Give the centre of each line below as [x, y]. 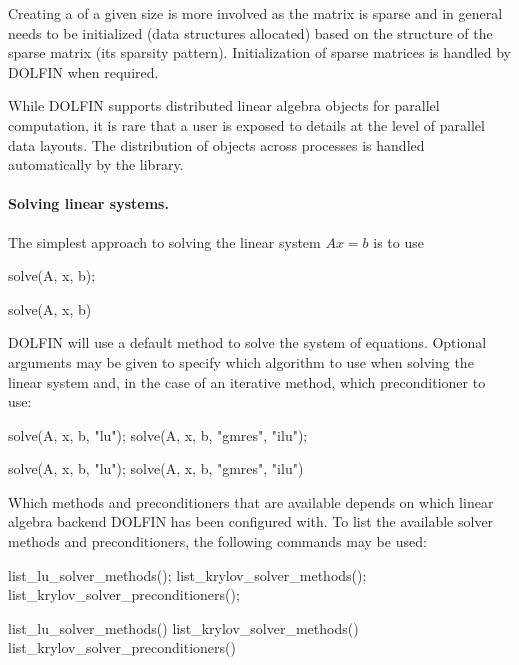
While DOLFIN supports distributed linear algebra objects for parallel [224, 105]
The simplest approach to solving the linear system [164, 241]
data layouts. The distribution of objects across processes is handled [216, 144]
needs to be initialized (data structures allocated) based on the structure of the [250, 32]
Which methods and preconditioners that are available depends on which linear [251, 501]
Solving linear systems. [88, 203]
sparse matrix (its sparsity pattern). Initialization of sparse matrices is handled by [259, 52]
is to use [398, 241]
